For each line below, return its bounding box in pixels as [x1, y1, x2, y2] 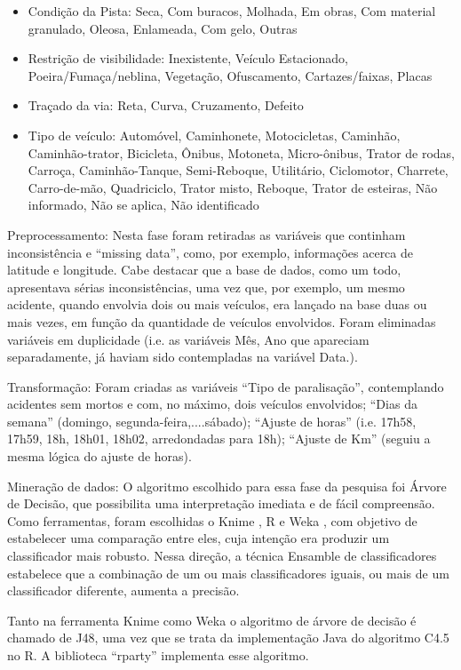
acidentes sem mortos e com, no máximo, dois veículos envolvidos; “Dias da [7, 395, 417, 413]
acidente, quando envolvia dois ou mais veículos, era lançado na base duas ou [7, 295, 427, 314]
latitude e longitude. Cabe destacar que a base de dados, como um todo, [7, 260, 401, 279]
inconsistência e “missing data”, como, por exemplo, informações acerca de [7, 243, 414, 261]
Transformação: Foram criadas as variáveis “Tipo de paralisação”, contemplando [7, 377, 444, 395]
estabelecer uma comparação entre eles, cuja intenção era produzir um [7, 529, 390, 547]
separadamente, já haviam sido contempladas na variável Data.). [7, 347, 358, 366]
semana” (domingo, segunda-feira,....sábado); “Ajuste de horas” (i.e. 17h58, [7, 411, 417, 430]
